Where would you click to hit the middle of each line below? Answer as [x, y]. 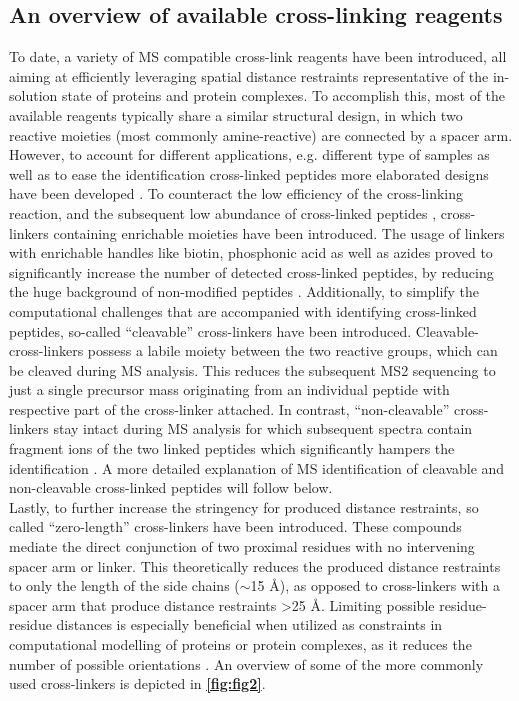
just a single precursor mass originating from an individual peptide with [229, 389]
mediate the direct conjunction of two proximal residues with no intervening [242, 546]
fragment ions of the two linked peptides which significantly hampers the [232, 448]
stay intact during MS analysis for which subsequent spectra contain [263, 428]
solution [33, 95]
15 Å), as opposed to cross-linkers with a [375, 585]
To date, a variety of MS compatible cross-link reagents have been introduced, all [258, 56]
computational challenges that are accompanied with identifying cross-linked [243, 310]
